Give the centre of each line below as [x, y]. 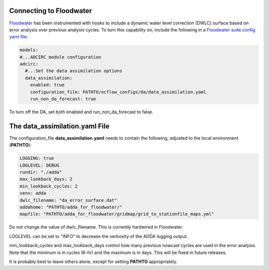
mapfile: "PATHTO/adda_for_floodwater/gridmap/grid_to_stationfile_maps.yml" [117, 214]
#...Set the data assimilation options [74, 71]
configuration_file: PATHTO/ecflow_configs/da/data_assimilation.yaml [118, 92]
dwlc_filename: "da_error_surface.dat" [68, 200]
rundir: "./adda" [41, 172]
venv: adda [33, 193]
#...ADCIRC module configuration [61, 57]
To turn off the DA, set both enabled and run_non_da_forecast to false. [81, 112]
